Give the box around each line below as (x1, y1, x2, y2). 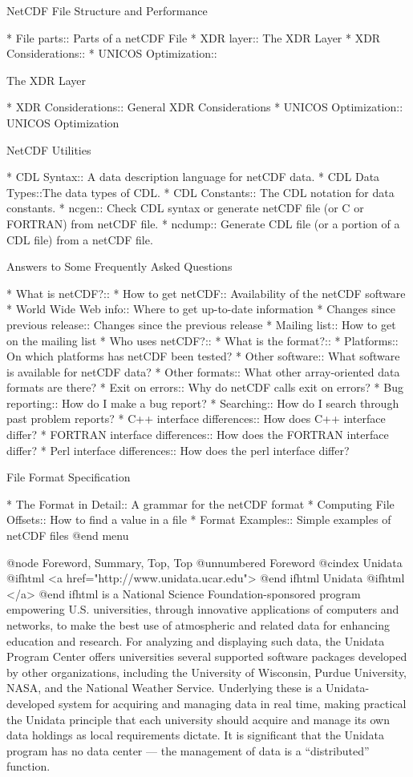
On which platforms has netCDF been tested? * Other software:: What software (6, 348, 400, 364)
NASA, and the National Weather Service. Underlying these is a (6, 679, 322, 696)
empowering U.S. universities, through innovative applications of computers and (6, 601, 399, 618)
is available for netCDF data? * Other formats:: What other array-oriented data (6, 363, 400, 380)
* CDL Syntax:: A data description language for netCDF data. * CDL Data (6, 168, 380, 185)
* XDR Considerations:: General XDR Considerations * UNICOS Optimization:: (6, 99, 403, 115)
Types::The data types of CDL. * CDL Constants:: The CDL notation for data (6, 183, 395, 200)
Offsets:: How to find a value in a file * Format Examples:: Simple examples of (6, 511, 391, 528)
